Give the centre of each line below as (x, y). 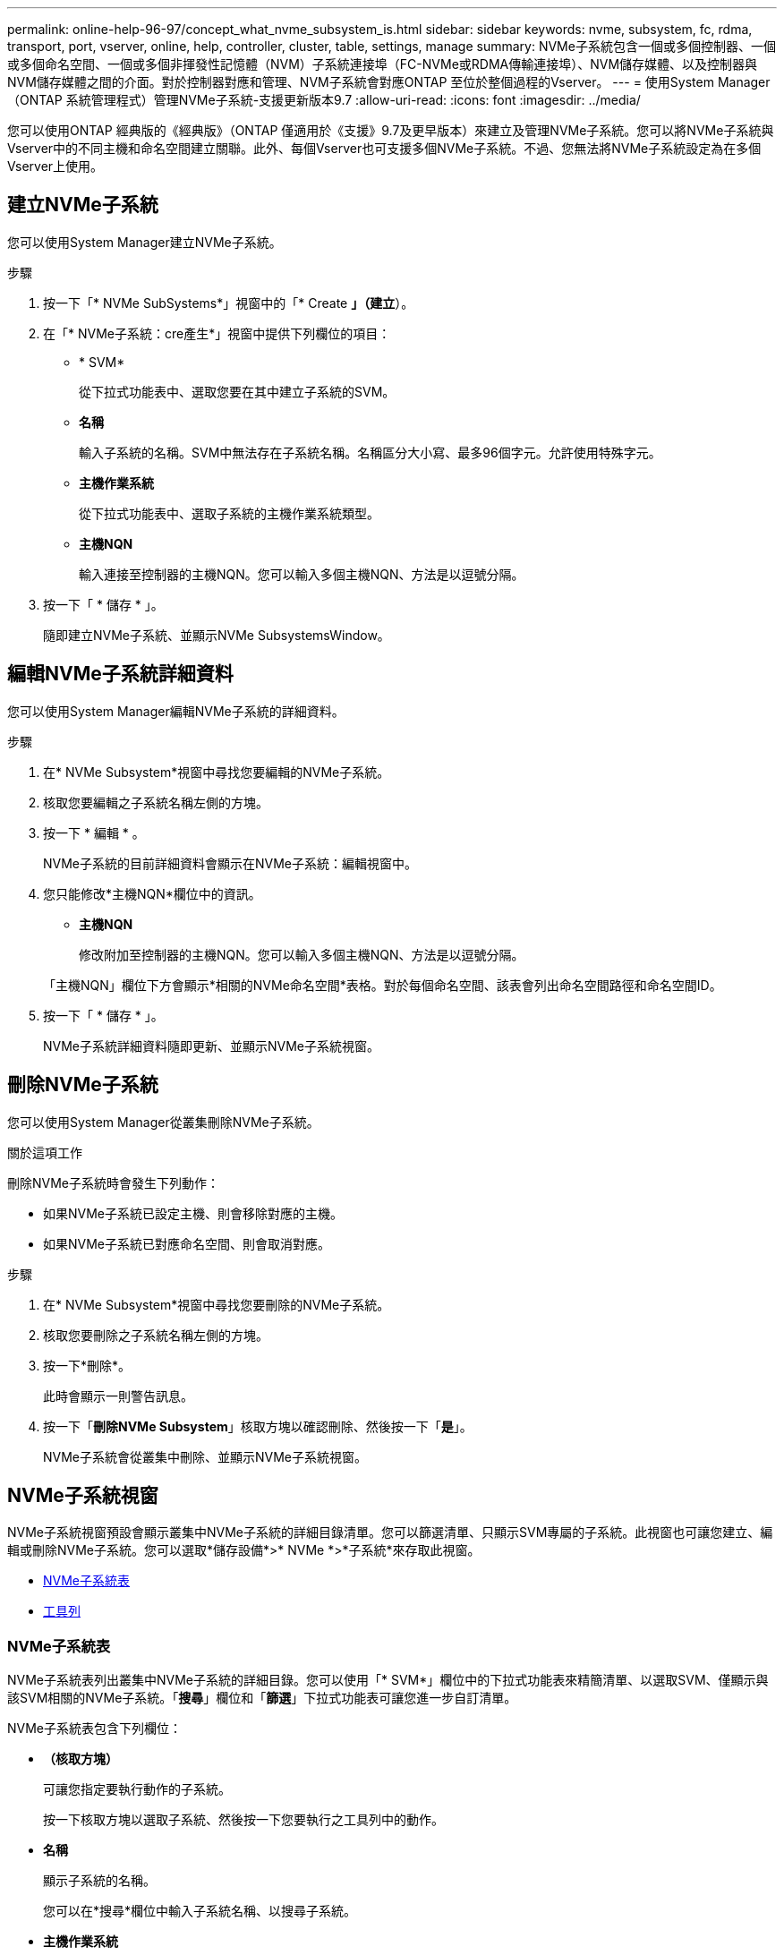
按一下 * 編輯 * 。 (94, 832)
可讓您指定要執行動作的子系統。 (137, 1789)
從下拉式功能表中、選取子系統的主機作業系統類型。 (229, 513)
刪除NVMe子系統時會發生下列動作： (114, 1182)
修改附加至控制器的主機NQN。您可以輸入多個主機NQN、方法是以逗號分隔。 (302, 954)
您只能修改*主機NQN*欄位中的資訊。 (152, 893)
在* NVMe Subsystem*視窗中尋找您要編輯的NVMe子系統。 (217, 772)
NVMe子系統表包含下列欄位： (95, 1729)
